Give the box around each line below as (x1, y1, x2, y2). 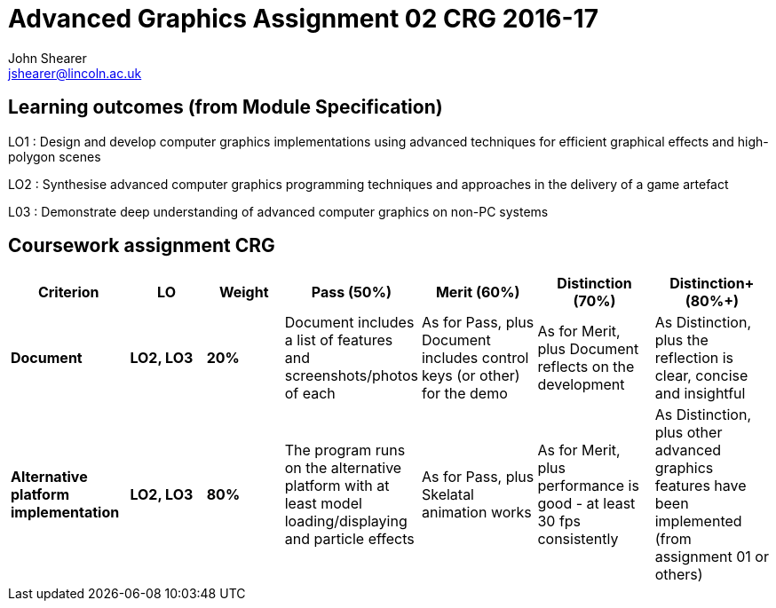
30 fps (537, 512, 582, 531)
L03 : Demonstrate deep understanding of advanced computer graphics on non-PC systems (8, 203, 549, 219)
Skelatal (421, 486, 474, 504)
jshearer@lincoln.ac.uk (8, 65, 142, 81)
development (537, 375, 625, 394)
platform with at (284, 477, 390, 495)
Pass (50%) (311, 283, 392, 302)
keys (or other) (421, 367, 520, 385)
